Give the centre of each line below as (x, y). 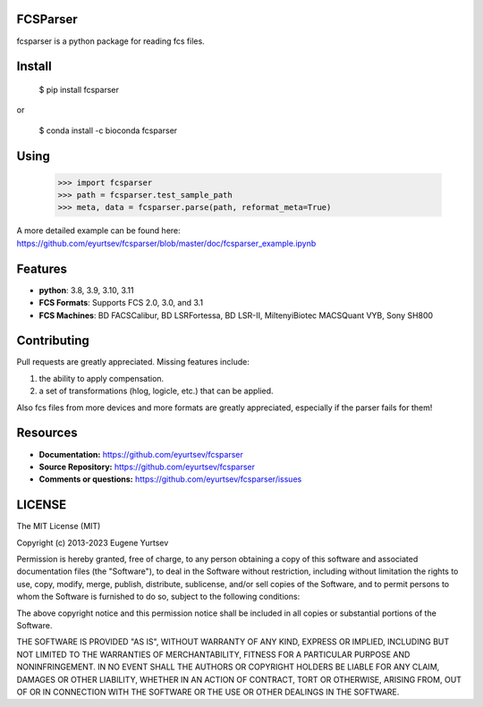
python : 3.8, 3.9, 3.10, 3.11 (86, 290)
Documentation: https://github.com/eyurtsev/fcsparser (141, 454)
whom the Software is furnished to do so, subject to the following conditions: (158, 597)
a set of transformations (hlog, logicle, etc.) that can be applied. (156, 391)
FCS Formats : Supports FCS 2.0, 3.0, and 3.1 (121, 303)
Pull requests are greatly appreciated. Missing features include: (133, 362)
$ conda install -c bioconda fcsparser (108, 130)
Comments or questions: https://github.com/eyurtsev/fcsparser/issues (170, 479)
